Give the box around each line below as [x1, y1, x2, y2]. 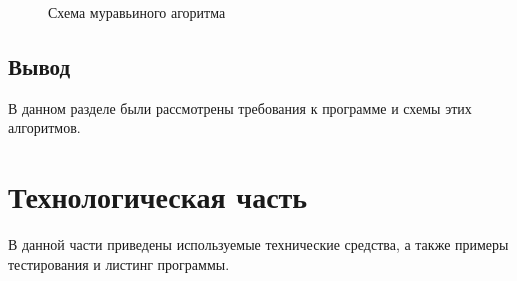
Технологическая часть [8, 176, 308, 217]
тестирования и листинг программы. [8, 253, 230, 274]
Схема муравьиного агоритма [48, 2, 226, 22]
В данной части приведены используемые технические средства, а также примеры [8, 234, 509, 255]
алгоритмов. [8, 117, 81, 138]
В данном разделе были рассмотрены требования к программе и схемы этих [8, 97, 472, 118]
